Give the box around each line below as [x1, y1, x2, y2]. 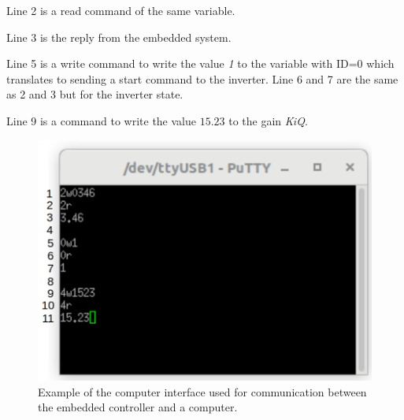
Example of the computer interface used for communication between [38, 383, 367, 400]
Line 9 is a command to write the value [6, 112, 196, 128]
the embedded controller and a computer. [38, 399, 238, 415]
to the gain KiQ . [228, 112, 308, 128]
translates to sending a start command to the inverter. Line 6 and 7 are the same [6, 70, 398, 87]
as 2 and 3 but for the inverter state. [6, 86, 183, 102]
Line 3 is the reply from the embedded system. [6, 28, 232, 45]
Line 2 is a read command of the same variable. [6, 2, 235, 18]
